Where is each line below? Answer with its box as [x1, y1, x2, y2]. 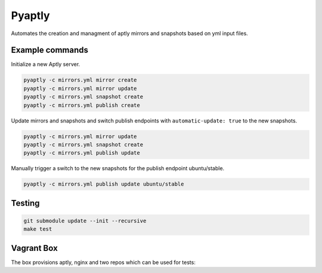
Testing [11, 198, 40, 208]
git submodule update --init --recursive [23, 217, 147, 224]
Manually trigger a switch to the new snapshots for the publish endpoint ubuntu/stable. [11, 165, 225, 172]
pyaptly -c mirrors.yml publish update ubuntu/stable [23, 181, 184, 187]
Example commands [11, 45, 89, 55]
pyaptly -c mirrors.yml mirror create [23, 77, 137, 83]
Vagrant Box [11, 243, 58, 253]
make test [23, 226, 52, 233]
